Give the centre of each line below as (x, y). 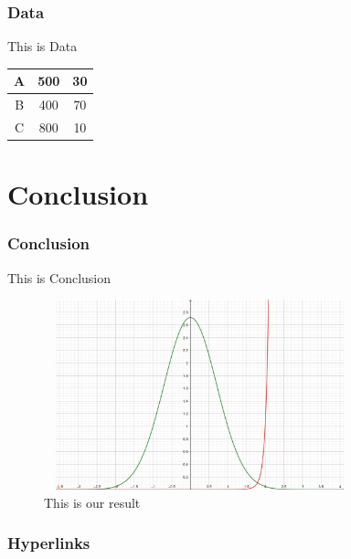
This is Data (43, 46)
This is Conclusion (59, 277)
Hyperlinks (49, 543)
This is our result (92, 502)
